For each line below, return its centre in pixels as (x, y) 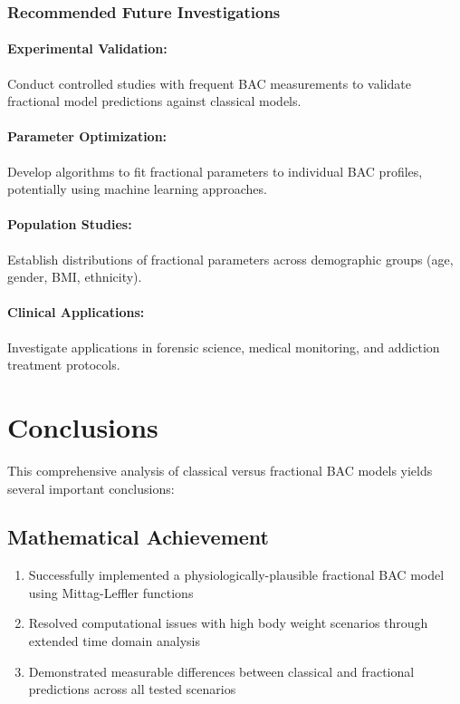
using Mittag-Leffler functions (111, 592)
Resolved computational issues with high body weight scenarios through (228, 623)
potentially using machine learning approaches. (137, 189)
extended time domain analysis (114, 641)
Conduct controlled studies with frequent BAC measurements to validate (209, 83)
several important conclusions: (91, 488)
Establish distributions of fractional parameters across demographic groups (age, (230, 259)
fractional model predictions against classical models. (154, 101)
